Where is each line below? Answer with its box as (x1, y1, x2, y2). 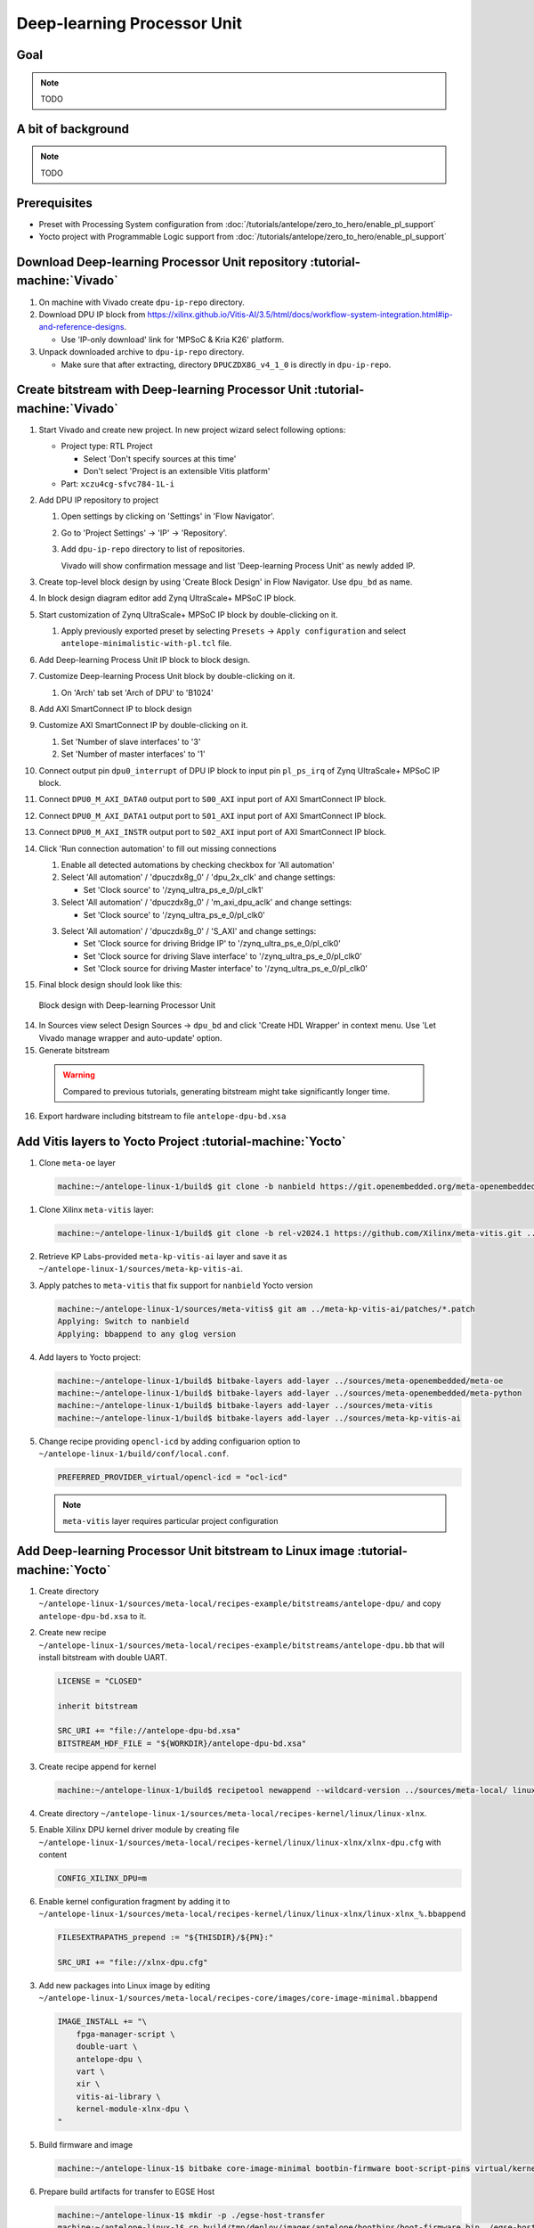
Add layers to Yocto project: (38, 1351, 142, 1363)
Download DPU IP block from (38, 308, 146, 320)
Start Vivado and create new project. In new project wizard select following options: (38, 424, 346, 435)
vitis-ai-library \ (76, 2091, 162, 2101)
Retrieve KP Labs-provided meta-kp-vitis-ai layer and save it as (38, 1251, 287, 1262)
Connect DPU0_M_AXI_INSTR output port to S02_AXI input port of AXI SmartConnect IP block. (38, 827, 387, 838)
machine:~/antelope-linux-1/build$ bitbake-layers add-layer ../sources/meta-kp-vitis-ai (57, 1413, 462, 1423)
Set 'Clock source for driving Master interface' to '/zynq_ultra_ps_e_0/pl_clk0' (83, 963, 368, 974)
